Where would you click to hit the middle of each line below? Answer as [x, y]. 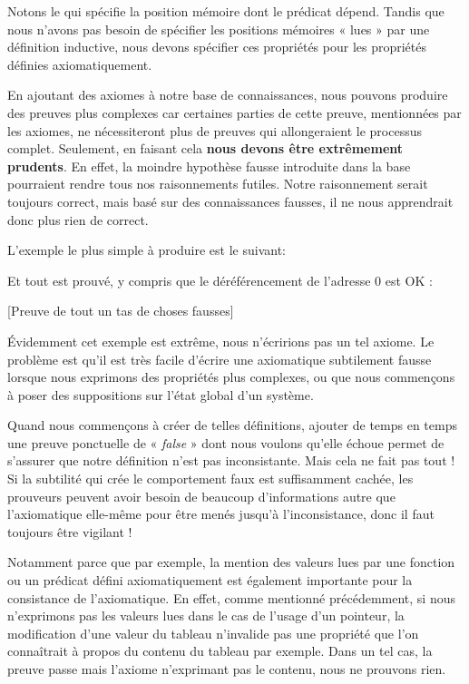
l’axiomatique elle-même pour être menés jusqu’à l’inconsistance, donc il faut [221, 514]
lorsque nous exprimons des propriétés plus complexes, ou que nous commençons [231, 377]
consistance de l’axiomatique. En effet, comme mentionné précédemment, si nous [231, 597]
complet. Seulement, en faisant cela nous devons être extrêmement [205, 148]
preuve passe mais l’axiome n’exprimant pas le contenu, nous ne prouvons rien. [227, 669]
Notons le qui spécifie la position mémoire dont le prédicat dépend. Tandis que [226, 11]
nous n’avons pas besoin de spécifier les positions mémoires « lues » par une [219, 29]
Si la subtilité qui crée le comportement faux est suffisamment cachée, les [210, 479]
